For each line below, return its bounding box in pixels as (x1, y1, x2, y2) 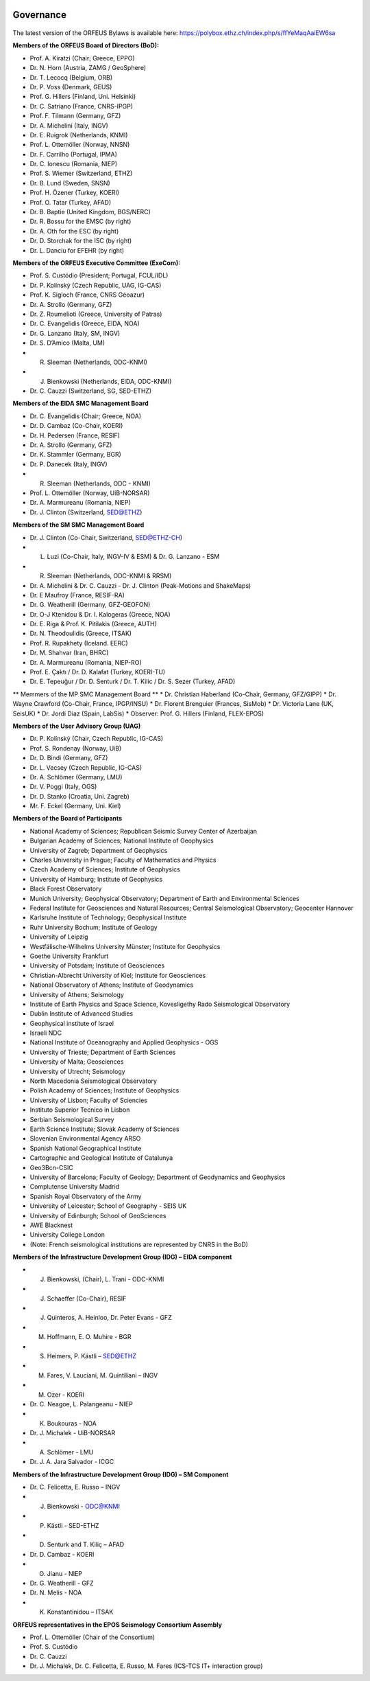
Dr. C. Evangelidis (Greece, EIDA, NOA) (29, 319, 140, 328)
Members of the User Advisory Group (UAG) (12, 722, 141, 730)
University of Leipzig (29, 933, 88, 941)
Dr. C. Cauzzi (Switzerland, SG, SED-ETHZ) (29, 387, 152, 395)
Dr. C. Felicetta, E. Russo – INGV (29, 1483, 121, 1491)
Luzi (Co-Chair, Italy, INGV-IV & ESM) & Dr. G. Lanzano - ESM (47, 553, 220, 561)
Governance (12, 9, 66, 21)
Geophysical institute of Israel (29, 1019, 114, 1027)
